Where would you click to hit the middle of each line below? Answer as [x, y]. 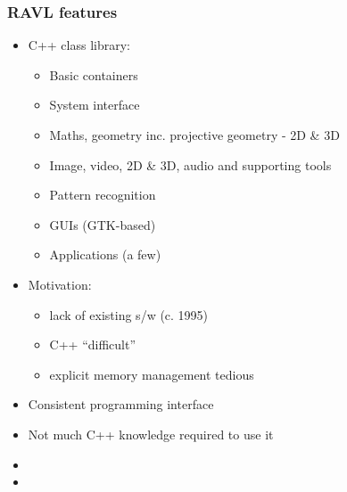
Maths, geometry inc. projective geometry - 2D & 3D [194, 135]
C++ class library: [79, 45]
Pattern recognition [103, 195]
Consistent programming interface [121, 404]
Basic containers [94, 74]
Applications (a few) [105, 254]
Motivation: [60, 284]
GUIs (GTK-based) [103, 224]
